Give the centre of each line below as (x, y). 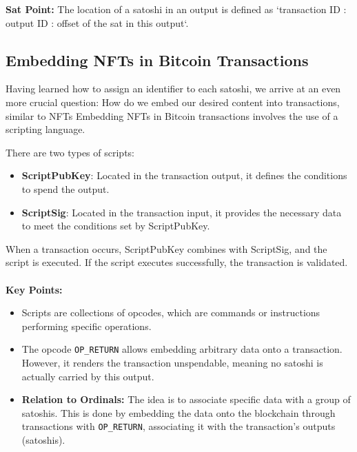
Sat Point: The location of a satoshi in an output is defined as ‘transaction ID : (176, 9)
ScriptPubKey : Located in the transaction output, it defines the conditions (184, 175)
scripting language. (45, 129)
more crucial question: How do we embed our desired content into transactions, (173, 102)
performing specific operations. (86, 326)
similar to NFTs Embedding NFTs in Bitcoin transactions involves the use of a (172, 115)
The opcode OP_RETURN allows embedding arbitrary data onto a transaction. (182, 349)
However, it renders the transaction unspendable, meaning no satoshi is (172, 362)
